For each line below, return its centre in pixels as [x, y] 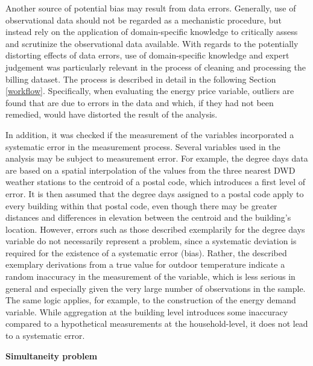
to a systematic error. [45, 336]
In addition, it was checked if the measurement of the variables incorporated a [150, 134]
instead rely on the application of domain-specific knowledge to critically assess [152, 32]
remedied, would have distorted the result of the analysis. [112, 114]
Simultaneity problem [52, 355]
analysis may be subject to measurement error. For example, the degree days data [157, 158]
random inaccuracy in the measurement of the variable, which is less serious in [150, 276]
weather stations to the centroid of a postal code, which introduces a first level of [156, 182]
